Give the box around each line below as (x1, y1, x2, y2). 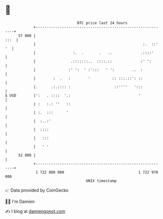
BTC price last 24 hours (77, 20, 128, 25)
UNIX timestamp (85, 178, 117, 183)
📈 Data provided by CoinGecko (5, 187, 69, 193)
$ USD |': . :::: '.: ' (5, 93, 141, 98)
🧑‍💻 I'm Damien (5, 199, 35, 204)
